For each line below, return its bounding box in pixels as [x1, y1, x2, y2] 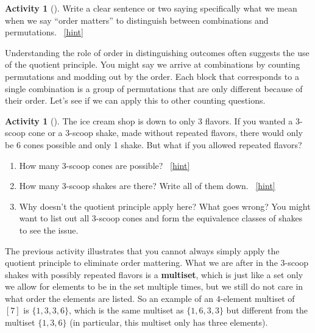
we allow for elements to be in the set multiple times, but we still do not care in [5, 280, 303, 293]
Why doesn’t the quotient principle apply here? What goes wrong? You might [19, 199, 311, 212]
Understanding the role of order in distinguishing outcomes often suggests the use [5, 46, 310, 59]
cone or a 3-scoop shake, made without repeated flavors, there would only [28, 126, 303, 139]
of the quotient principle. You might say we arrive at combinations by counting [5, 58, 300, 71]
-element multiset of [220, 292, 295, 304]
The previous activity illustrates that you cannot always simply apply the [5, 244, 280, 257]
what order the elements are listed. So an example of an [5, 292, 214, 304]
